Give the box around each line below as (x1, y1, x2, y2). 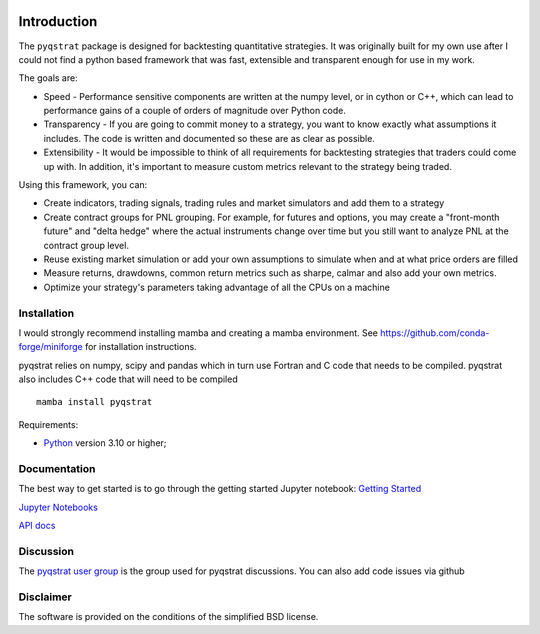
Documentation (18, 462, 96, 476)
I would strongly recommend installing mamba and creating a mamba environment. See (18, 326, 379, 339)
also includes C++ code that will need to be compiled (18, 373, 239, 385)
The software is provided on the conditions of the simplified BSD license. (18, 611, 319, 623)
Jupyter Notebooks (18, 501, 99, 513)
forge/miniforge (18, 341, 84, 353)
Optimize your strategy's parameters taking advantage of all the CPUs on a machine (43, 281, 390, 293)
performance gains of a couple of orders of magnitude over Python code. (43, 105, 347, 117)
